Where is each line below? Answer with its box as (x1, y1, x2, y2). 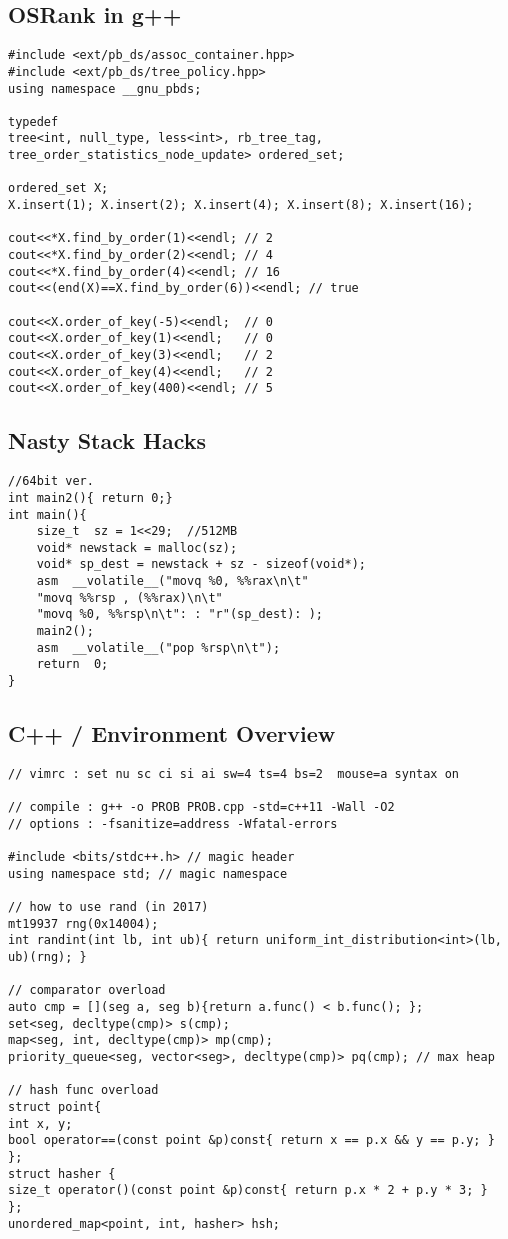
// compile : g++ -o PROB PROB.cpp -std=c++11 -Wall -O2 (8, 800, 395, 815)
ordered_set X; (8, 181, 109, 196)
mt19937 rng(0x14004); (8, 916, 159, 931)
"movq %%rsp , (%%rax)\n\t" (36, 590, 223, 605)
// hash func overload (8, 1083, 159, 1098)
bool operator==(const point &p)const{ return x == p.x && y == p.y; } (8, 1133, 495, 1148)
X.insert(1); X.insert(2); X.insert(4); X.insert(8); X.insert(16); (8, 198, 474, 213)
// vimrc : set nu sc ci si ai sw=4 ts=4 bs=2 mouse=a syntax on (8, 766, 460, 781)
